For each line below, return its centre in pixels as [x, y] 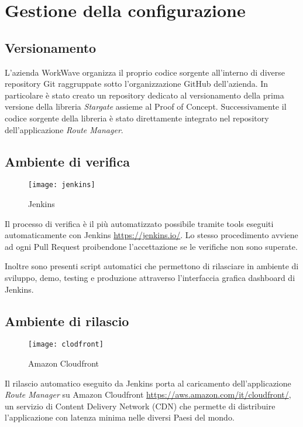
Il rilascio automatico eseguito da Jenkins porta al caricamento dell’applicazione [148, 383]
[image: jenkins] [62, 185]
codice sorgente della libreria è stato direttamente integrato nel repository [137, 118]
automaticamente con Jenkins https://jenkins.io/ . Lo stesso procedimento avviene [151, 235]
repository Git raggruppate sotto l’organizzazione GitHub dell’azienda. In [137, 84]
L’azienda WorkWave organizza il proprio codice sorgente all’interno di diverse [145, 72]
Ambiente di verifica [67, 161]
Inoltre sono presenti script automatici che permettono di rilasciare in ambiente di [152, 266]
